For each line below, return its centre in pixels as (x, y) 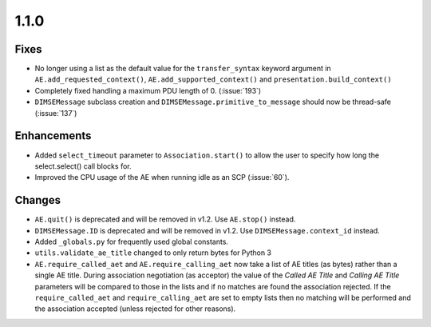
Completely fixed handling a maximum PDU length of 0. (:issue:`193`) (148, 90)
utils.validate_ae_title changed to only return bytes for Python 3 (153, 253)
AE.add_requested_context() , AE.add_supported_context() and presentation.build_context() (213, 79)
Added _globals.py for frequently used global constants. (132, 241)
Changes (38, 200)
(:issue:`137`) (56, 113)
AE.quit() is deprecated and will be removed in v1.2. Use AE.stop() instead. (165, 219)
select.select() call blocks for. (83, 166)
